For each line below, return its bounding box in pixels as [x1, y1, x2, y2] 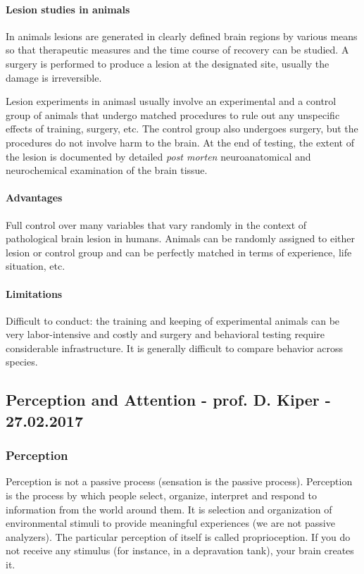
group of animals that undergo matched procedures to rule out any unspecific [6, 107, 340, 122]
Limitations [6, 286, 63, 301]
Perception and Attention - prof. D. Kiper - [6, 389, 331, 411]
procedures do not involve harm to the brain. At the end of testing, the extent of [6, 135, 354, 149]
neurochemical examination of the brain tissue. [6, 163, 208, 177]
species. [6, 354, 38, 369]
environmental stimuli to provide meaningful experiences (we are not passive [6, 516, 335, 530]
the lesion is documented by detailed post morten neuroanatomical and [6, 149, 311, 163]
